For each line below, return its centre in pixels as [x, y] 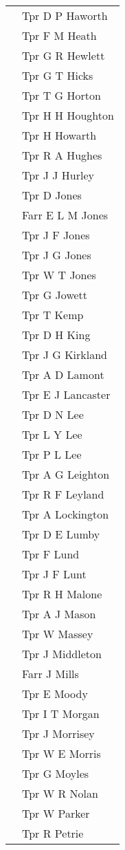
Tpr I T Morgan [61, 713]
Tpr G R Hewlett [64, 55]
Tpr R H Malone [62, 594]
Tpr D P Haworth [65, 15]
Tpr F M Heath [59, 35]
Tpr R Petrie [53, 833]
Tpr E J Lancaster [66, 394]
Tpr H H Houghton [68, 115]
